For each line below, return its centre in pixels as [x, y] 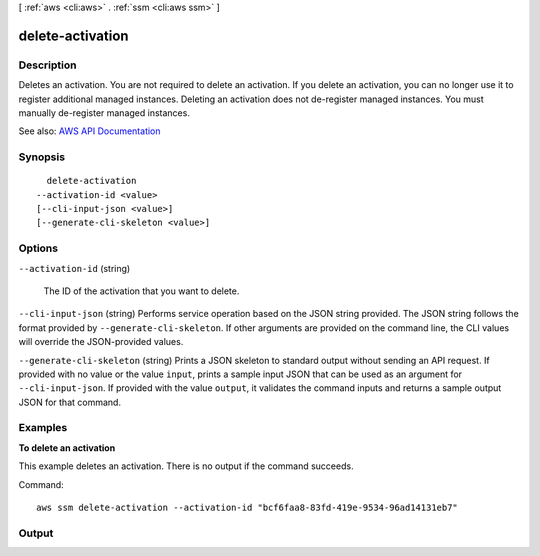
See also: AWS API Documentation [89, 131]
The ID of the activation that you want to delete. [141, 291]
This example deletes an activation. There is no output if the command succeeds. [186, 466]
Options [38, 248]
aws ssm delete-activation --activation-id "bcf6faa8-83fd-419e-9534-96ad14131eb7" [247, 508]
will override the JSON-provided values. [101, 342]
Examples [43, 428]
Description [47, 65]
